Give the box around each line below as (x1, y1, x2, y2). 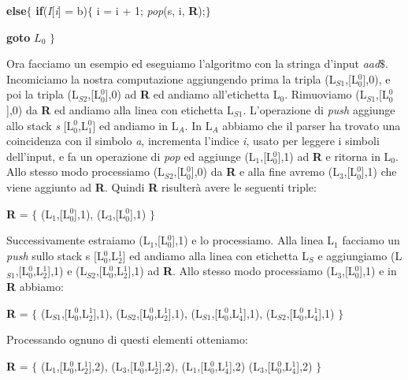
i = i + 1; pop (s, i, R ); (96, 2, 206, 18)
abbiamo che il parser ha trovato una (222, 117, 401, 133)
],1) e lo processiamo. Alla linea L (172, 232, 335, 248)
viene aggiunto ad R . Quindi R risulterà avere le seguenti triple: (6, 178, 317, 195)
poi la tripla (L (6, 86, 79, 102)
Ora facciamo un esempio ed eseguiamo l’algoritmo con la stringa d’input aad (6, 55, 380, 72)
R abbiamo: (6, 278, 64, 294)
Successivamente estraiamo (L (6, 232, 150, 248)
